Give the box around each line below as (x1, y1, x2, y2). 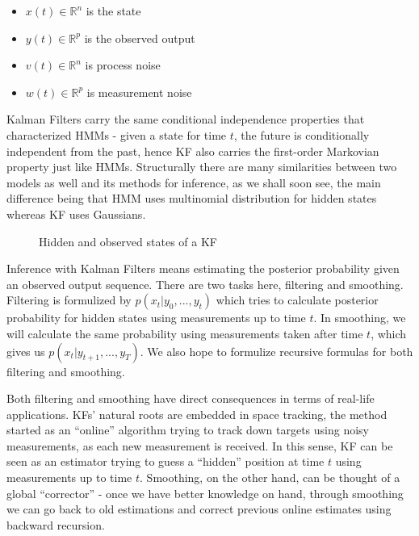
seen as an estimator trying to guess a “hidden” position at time (6, 453, 325, 470)
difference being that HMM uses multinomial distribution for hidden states (6, 190, 377, 207)
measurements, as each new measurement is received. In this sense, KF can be (6, 437, 393, 454)
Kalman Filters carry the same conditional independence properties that (6, 111, 365, 128)
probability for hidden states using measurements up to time (6, 309, 306, 326)
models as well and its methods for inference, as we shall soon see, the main (6, 174, 381, 191)
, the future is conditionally (233, 126, 370, 143)
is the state (86, 2, 141, 19)
